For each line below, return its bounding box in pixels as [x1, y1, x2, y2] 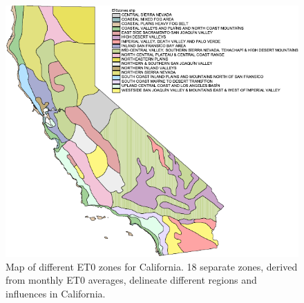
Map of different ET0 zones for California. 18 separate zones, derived [6, 259, 298, 273]
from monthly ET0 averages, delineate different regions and [6, 273, 257, 287]
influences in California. [6, 286, 106, 300]
